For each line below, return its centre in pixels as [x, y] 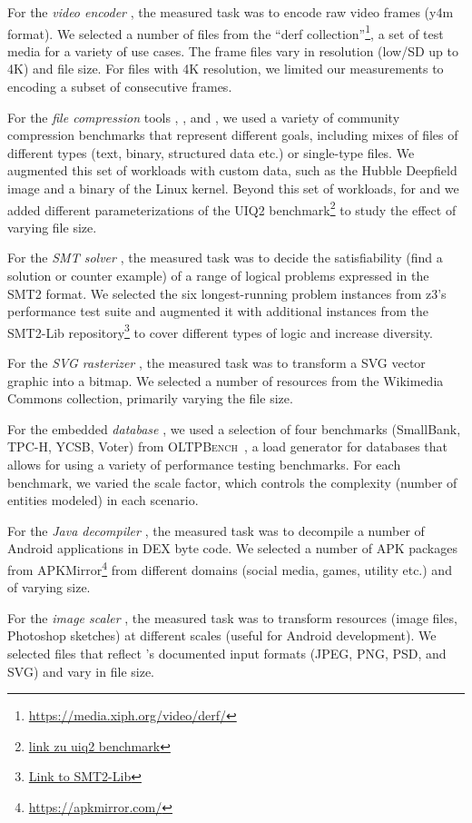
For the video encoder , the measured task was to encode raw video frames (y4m [231, 12]
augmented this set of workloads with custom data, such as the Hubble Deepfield [232, 170]
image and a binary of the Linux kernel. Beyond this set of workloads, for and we [233, 188]
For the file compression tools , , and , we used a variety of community [204, 117]
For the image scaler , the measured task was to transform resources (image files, [232, 617]
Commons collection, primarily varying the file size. [150, 398]
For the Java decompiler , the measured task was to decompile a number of [216, 530]
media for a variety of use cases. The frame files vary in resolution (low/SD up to [233, 50]
